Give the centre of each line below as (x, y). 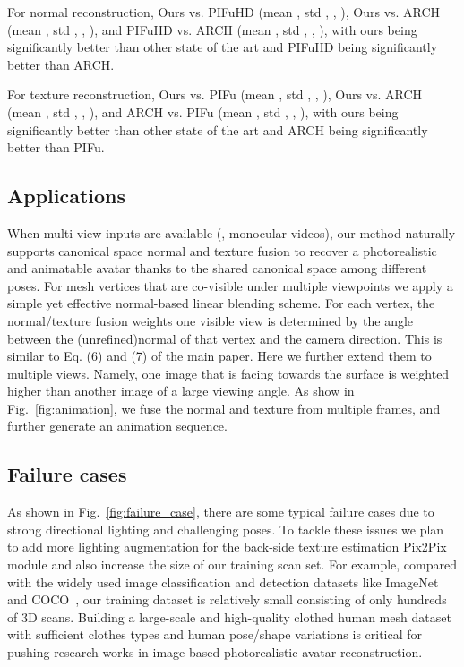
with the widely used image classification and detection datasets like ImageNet (223, 581)
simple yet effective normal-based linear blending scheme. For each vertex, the (221, 303)
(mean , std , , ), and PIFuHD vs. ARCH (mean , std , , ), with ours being (212, 29)
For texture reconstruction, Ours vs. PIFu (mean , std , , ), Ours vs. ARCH (215, 94)
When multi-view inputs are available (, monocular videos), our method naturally (232, 232)
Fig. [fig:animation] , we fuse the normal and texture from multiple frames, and (224, 408)
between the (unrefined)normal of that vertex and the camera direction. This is (225, 338)
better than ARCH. (61, 64)
